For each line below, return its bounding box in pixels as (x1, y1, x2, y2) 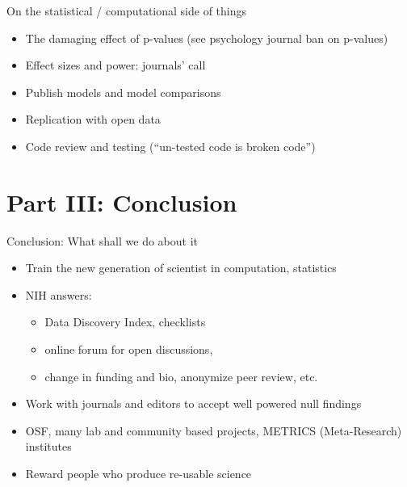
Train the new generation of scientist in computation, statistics (25, 259, 337, 276)
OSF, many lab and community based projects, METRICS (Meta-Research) (25, 422, 402, 439)
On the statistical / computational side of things (6, 2, 247, 19)
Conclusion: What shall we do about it (6, 232, 199, 249)
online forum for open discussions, (44, 341, 213, 358)
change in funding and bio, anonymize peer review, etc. (44, 367, 318, 384)
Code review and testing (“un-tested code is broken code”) (25, 137, 316, 154)
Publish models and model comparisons (25, 83, 221, 100)
